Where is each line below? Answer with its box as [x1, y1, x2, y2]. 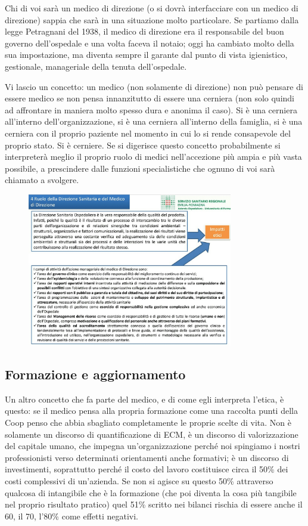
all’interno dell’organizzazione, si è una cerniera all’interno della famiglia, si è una [5, 115, 303, 128]
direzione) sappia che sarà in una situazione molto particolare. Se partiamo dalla [5, 13, 299, 26]
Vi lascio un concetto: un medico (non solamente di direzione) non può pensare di [5, 80, 303, 92]
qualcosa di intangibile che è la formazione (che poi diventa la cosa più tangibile [5, 486, 297, 499]
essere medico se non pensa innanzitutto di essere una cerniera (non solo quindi [5, 92, 295, 104]
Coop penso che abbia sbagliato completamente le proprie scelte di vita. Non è [5, 416, 291, 428]
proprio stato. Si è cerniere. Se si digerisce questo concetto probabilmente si [5, 138, 281, 151]
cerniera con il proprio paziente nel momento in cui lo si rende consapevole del [5, 126, 291, 139]
